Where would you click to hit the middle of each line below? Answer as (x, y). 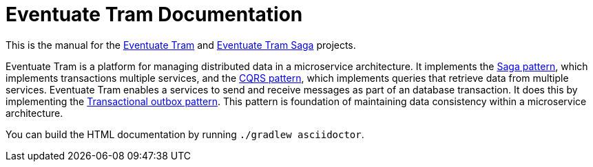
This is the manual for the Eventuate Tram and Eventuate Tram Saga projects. (181, 45)
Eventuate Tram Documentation (154, 14)
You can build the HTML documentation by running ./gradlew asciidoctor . (185, 134)
